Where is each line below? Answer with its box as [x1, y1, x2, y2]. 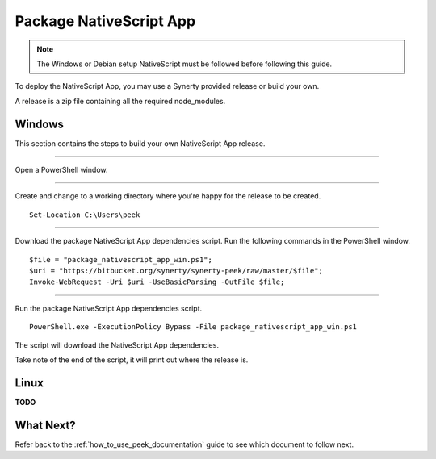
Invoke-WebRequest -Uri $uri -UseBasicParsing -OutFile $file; [29, 277, 285, 286]
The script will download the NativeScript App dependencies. [15, 340, 220, 350]
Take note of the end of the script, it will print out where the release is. [15, 355, 249, 365]
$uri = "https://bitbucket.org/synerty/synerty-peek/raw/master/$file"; [29, 266, 323, 275]
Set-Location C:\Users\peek [29, 210, 140, 219]
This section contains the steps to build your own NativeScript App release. [15, 138, 266, 148]
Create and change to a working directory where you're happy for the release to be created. [15, 191, 321, 201]
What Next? [15, 418, 76, 432]
